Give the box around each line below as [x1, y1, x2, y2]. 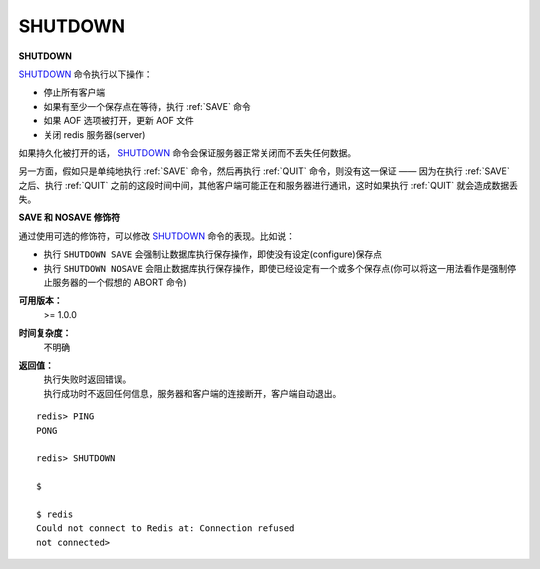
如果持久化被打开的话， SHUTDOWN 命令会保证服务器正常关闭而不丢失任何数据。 [18, 146, 357, 159]
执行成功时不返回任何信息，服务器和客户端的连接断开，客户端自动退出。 [43, 387, 342, 399]
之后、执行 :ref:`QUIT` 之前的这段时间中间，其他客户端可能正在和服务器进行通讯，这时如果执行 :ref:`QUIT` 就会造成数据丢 [18, 179, 519, 191]
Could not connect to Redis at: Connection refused [36, 523, 295, 534]
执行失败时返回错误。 [43, 373, 132, 385]
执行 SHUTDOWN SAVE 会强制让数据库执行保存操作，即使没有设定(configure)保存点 [43, 248, 382, 260]
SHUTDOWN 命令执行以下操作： [18, 68, 153, 80]
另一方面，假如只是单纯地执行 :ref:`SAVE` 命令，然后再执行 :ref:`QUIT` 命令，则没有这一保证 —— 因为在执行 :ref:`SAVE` [18, 165, 510, 177]
